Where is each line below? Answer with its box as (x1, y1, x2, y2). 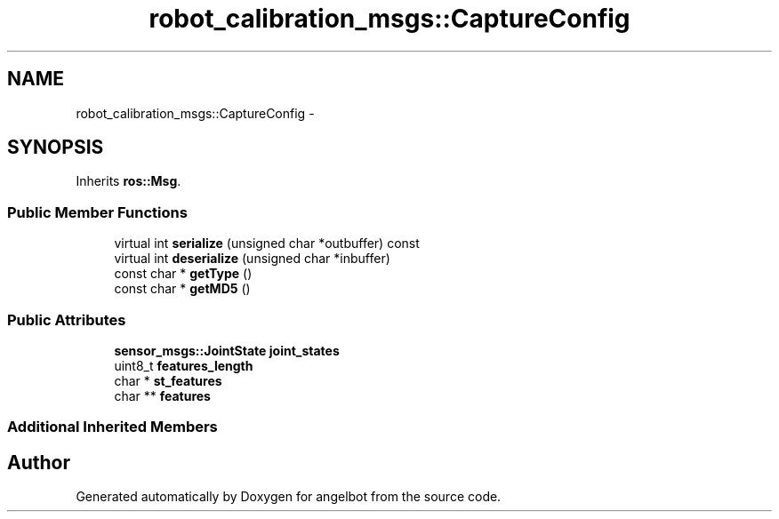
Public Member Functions (7, 203, 188, 221)
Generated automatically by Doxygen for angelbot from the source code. (76, 489, 502, 505)
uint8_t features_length (114, 357, 253, 373)
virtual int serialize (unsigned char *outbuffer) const (114, 236, 420, 252)
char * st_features (114, 372, 222, 388)
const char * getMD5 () (114, 281, 251, 297)
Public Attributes (7, 310, 126, 329)
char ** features (114, 387, 211, 403)
